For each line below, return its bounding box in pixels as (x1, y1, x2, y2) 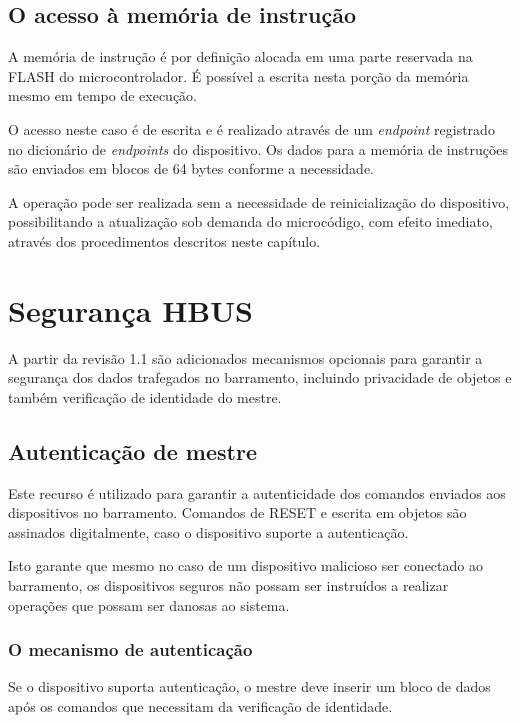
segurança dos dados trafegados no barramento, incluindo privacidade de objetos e (8, 367, 512, 388)
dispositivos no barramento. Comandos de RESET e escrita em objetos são (8, 502, 467, 523)
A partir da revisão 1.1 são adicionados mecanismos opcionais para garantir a (8, 347, 483, 368)
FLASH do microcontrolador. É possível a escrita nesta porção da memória (8, 65, 469, 86)
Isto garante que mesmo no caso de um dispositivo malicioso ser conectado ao (8, 555, 483, 576)
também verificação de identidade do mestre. (8, 386, 282, 407)
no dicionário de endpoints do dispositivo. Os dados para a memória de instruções (8, 138, 509, 159)
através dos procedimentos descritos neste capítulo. (8, 230, 321, 251)
